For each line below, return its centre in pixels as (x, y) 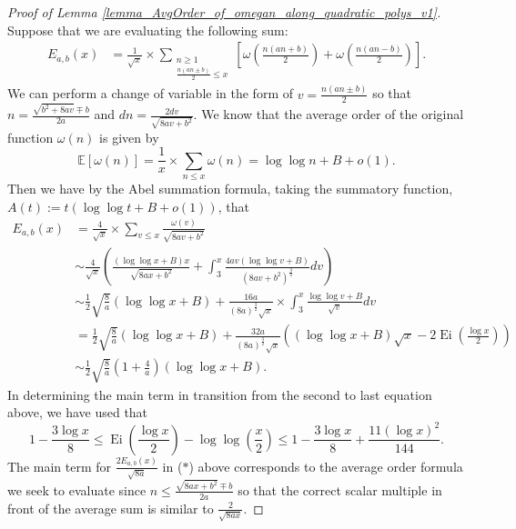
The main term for (60, 466)
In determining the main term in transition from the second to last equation (220, 394)
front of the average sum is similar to (111, 508)
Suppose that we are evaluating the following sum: (148, 30)
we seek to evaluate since (77, 489)
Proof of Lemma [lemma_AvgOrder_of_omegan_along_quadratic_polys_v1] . (224, 12)
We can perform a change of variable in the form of (150, 93)
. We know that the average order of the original (329, 114)
